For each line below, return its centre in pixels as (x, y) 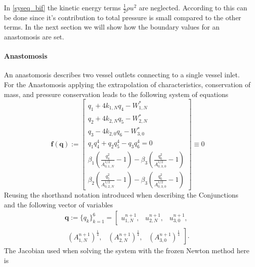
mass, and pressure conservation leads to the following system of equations (116, 94)
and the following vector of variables (58, 204)
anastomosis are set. (34, 37)
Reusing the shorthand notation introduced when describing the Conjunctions (121, 195)
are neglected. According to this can (193, 7)
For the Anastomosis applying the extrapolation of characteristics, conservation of (127, 84)
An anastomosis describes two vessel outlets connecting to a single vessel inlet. (122, 75)
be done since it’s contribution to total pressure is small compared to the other (123, 17)
